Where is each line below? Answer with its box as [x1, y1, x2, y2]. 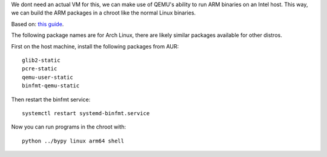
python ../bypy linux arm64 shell [22, 137, 124, 144]
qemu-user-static [22, 73, 73, 81]
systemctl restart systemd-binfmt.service [22, 110, 150, 116]
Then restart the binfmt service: [11, 96, 91, 103]
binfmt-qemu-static [22, 82, 80, 89]
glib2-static [22, 56, 61, 64]
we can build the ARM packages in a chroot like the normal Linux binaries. [11, 9, 196, 16]
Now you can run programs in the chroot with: [11, 123, 127, 130]
